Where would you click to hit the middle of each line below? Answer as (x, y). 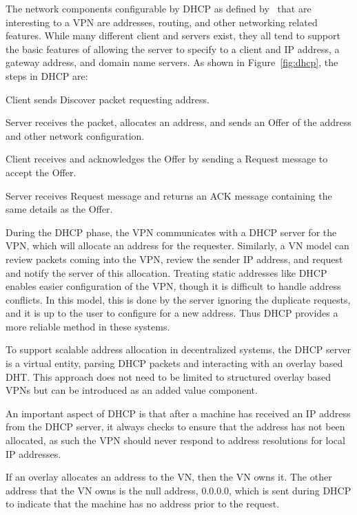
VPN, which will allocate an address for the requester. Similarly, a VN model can (177, 245)
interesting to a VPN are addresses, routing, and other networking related (162, 22)
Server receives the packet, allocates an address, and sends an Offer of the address (178, 122)
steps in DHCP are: (47, 75)
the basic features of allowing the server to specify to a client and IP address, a (173, 49)
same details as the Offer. (59, 209)
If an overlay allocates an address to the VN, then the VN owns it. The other (169, 477)
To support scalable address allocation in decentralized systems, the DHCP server (178, 349)
